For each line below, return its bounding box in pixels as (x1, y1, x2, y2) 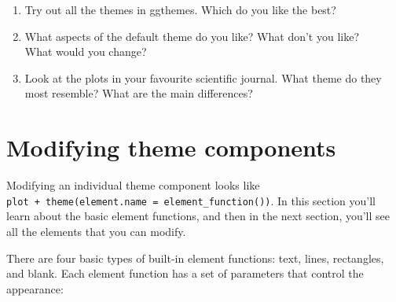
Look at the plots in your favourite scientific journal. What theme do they (24, 69, 382, 86)
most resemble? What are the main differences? (24, 85, 253, 101)
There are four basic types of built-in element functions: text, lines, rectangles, (6, 249, 384, 266)
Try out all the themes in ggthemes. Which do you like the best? (24, 2, 336, 17)
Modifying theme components (6, 131, 336, 164)
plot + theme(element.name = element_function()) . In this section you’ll (6, 192, 376, 208)
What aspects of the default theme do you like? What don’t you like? (24, 28, 360, 44)
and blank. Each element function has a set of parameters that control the (6, 265, 364, 282)
